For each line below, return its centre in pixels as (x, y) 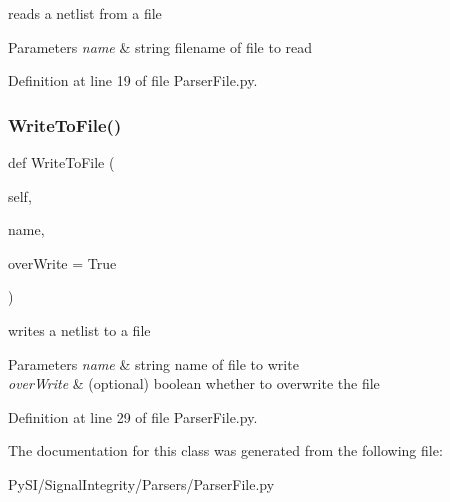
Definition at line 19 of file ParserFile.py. (133, 80)
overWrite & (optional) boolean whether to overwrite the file (194, 383)
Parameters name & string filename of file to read (160, 46)
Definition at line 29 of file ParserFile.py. (133, 416)
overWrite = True (62, 262)
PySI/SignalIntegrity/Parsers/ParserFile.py (141, 483)
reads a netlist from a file (85, 13)
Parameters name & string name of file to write (153, 363)
